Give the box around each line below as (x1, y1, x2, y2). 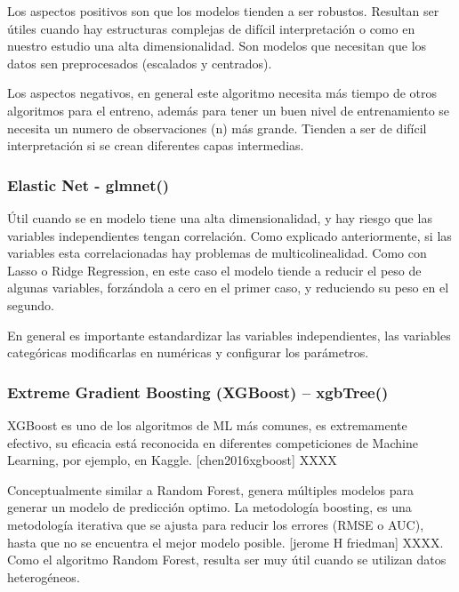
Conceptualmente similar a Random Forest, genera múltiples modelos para (7, 480, 415, 499)
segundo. (7, 295, 54, 314)
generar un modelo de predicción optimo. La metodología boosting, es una (7, 498, 412, 516)
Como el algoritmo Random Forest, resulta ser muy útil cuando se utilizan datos (7, 550, 447, 569)
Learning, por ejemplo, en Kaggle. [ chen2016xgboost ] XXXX (7, 451, 337, 469)
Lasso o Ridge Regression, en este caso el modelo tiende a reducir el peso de (7, 260, 422, 279)
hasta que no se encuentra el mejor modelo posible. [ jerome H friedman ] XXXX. (7, 532, 444, 551)
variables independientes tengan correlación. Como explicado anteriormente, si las (7, 226, 452, 244)
